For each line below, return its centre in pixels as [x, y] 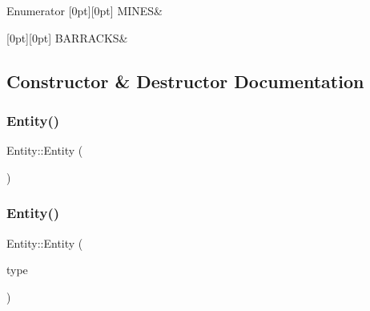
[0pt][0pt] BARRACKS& [67, 37]
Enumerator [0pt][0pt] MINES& [84, 10]
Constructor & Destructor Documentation [185, 81]
